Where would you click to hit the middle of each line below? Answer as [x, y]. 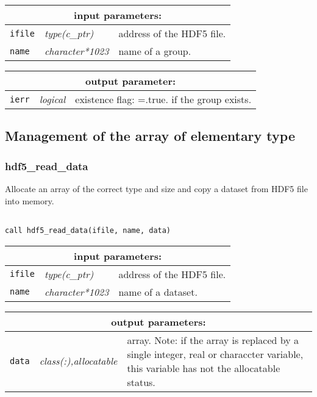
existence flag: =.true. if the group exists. [163, 99]
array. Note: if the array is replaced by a [213, 340]
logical [52, 99]
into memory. [30, 200]
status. [141, 382]
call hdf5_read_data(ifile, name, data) [88, 230]
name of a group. [155, 51]
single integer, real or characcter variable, [215, 354]
